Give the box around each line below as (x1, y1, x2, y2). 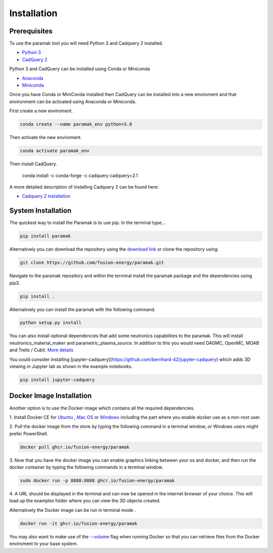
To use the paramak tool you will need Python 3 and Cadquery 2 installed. (9, 40, 164, 47)
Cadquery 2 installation (22, 193, 71, 199)
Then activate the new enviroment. (9, 134, 82, 141)
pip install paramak (20, 233, 71, 239)
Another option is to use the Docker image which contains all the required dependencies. (9, 405, 195, 411)
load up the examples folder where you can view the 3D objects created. (9, 498, 161, 504)
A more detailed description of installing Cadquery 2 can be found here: (9, 183, 159, 190)
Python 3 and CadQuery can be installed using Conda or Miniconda (9, 66, 150, 72)
